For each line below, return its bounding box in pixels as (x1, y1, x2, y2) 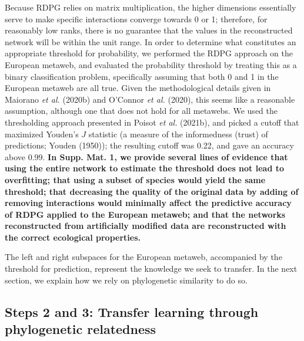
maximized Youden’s (5, 127, 79, 140)
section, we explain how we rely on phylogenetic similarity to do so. (5, 274, 248, 286)
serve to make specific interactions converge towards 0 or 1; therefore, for (5, 12, 268, 25)
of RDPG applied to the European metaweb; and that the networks (5, 208, 286, 220)
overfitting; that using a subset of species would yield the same (5, 173, 266, 185)
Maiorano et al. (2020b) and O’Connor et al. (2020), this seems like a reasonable (5, 93, 295, 105)
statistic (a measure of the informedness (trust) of (88, 127, 268, 140)
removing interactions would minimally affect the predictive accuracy (5, 197, 292, 209)
